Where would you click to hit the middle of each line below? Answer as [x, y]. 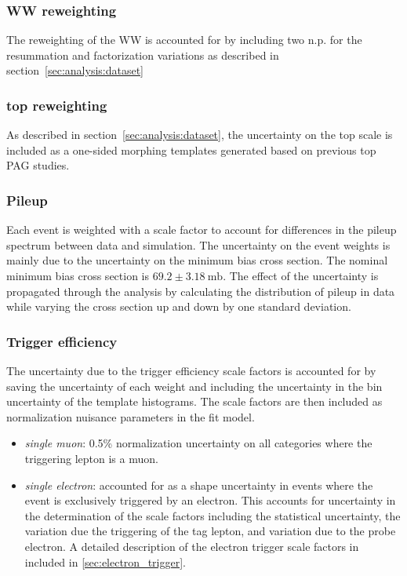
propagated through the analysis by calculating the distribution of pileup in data [201, 291]
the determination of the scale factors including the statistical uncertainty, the [213, 515]
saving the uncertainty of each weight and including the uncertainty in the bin [194, 386]
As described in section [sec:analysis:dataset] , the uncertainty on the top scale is [200, 135]
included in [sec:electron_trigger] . [105, 561]
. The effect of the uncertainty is [301, 275]
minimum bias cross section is [78, 275]
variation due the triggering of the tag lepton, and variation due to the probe [210, 531]
